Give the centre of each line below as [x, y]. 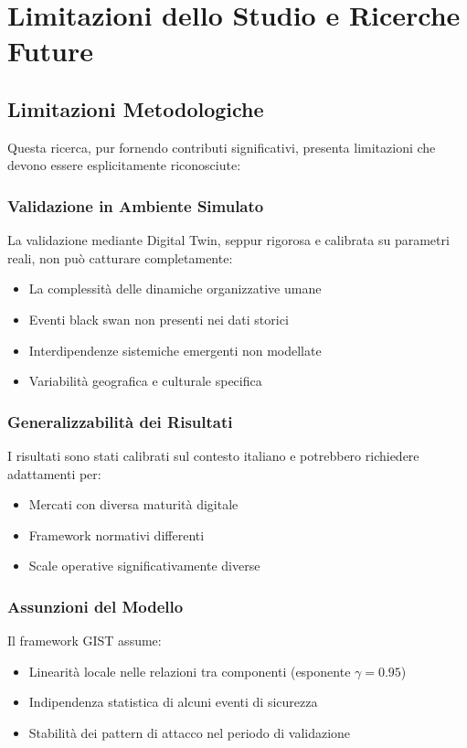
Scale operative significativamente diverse [144, 566]
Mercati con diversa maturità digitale [133, 504]
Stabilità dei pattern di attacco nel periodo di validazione [190, 732]
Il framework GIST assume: [85, 641]
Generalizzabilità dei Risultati [120, 421]
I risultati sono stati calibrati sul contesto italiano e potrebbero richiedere [213, 455]
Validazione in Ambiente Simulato [136, 205]
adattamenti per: [54, 473]
